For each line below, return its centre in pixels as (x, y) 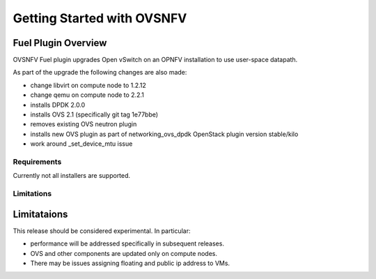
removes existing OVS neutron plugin (84, 124)
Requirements (37, 162)
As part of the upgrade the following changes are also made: (100, 73)
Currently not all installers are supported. (72, 176)
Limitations (32, 194)
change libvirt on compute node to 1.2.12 (88, 85)
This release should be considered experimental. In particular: (102, 231)
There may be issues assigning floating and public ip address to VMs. (130, 263)
